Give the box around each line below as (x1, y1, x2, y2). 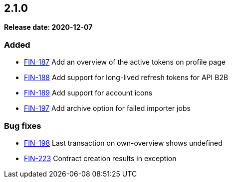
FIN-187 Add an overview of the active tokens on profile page (24, 58, 226, 67)
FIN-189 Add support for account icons (24, 89, 153, 97)
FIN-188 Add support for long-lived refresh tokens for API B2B (24, 73, 229, 82)
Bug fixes (4, 120, 41, 131)
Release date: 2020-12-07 (4, 23, 93, 32)
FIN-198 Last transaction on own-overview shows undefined (24, 138, 223, 147)
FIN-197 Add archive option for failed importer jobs (24, 104, 191, 113)
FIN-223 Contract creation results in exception (24, 154, 177, 163)
